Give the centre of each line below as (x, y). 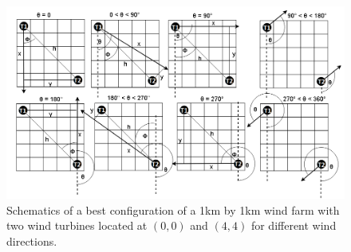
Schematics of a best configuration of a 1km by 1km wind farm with (173, 209)
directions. (32, 240)
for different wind (294, 225)
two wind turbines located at (77, 225)
